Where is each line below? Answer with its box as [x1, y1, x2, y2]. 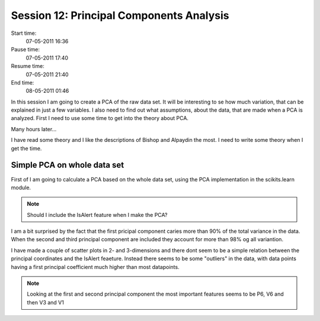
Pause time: [11, 46, 40, 53]
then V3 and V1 [27, 299, 65, 306]
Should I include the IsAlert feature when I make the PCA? [27, 211, 168, 218]
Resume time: [11, 63, 44, 70]
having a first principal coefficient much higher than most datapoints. [11, 263, 180, 270]
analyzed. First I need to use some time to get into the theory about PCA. [11, 115, 189, 122]
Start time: [11, 30, 37, 37]
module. [11, 184, 31, 191]
